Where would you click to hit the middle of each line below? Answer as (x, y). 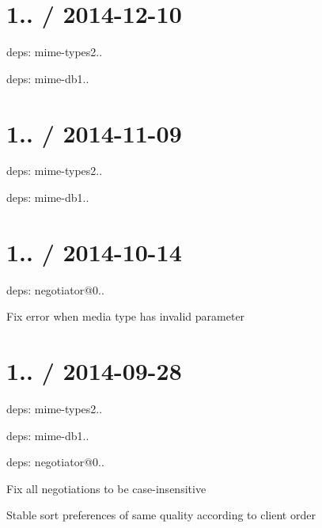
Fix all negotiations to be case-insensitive (106, 488)
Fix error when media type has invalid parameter (126, 316)
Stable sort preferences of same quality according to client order (161, 515)
